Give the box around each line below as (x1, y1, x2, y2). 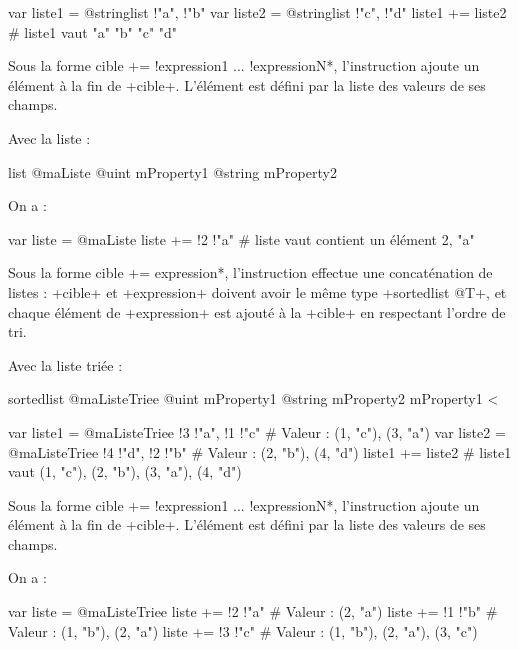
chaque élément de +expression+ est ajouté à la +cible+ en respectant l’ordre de (8, 301, 506, 322)
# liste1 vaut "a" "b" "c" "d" (8, 21, 178, 42)
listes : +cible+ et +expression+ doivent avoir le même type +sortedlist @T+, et (8, 281, 507, 302)
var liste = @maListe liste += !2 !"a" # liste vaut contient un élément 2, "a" (8, 228, 475, 249)
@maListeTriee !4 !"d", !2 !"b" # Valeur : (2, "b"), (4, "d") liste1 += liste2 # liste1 (8, 441, 512, 462)
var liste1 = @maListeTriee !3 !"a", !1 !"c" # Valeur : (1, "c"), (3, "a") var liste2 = (8, 421, 506, 442)
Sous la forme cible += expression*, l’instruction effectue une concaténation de (8, 262, 493, 283)
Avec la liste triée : (8, 354, 123, 375)
